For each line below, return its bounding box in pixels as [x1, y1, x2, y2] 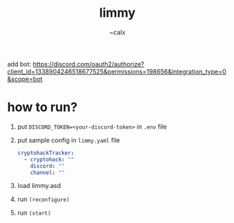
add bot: [7, 59, 31, 68]
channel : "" [30, 169, 65, 176]
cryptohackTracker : [17, 149, 75, 157]
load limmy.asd [17, 182, 61, 190]
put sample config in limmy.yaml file [17, 136, 120, 144]
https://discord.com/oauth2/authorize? [32, 59, 145, 68]
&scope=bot [7, 75, 43, 83]
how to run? [7, 99, 78, 115]
